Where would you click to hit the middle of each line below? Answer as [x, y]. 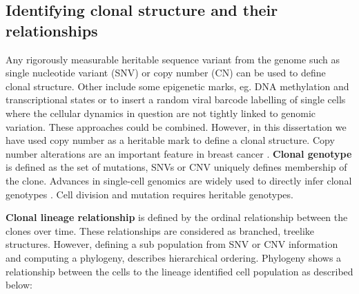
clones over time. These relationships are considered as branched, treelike [160, 230]
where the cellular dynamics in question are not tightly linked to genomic [161, 113]
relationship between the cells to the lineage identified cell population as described [179, 271]
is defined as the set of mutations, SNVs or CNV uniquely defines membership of [176, 167]
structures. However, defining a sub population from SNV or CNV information [172, 244]
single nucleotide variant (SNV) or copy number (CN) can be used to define [166, 73]
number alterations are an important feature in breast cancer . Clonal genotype [179, 153]
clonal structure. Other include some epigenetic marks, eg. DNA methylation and [177, 86]
